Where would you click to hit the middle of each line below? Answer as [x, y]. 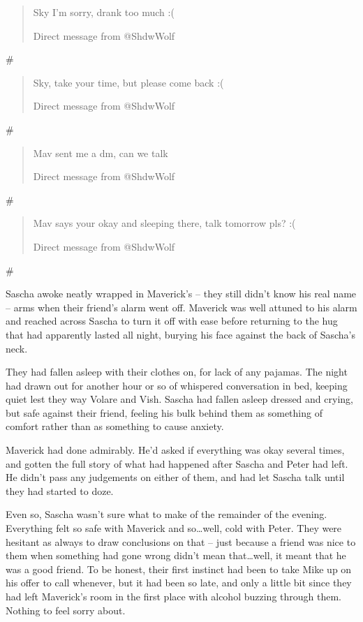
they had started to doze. [60, 490]
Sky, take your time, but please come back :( [128, 82]
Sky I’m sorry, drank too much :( [104, 12]
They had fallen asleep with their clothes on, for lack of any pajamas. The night [177, 372]
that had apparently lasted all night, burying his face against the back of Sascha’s [181, 334]
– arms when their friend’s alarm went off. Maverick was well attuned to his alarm [181, 307]
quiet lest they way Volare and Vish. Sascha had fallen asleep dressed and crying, [179, 399]
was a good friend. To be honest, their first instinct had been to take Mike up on [179, 569]
